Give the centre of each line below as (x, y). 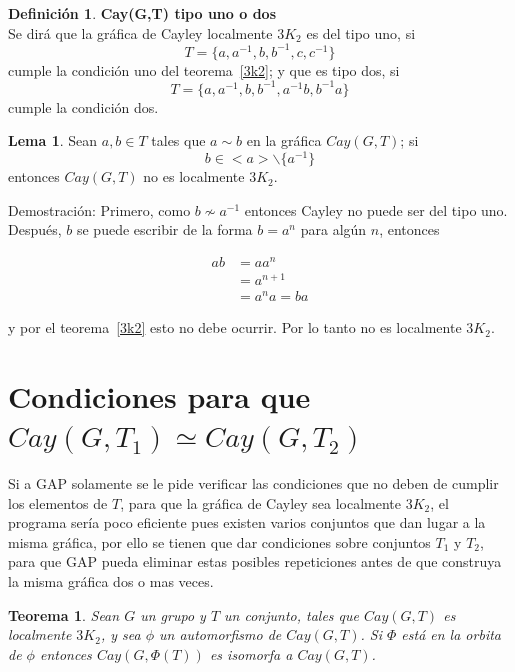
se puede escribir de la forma (164, 229)
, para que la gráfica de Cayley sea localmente (261, 502)
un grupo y (173, 614)
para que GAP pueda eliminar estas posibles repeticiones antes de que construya (255, 561)
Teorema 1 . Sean (64, 614)
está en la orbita (451, 634)
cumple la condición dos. (83, 106)
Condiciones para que (159, 395)
